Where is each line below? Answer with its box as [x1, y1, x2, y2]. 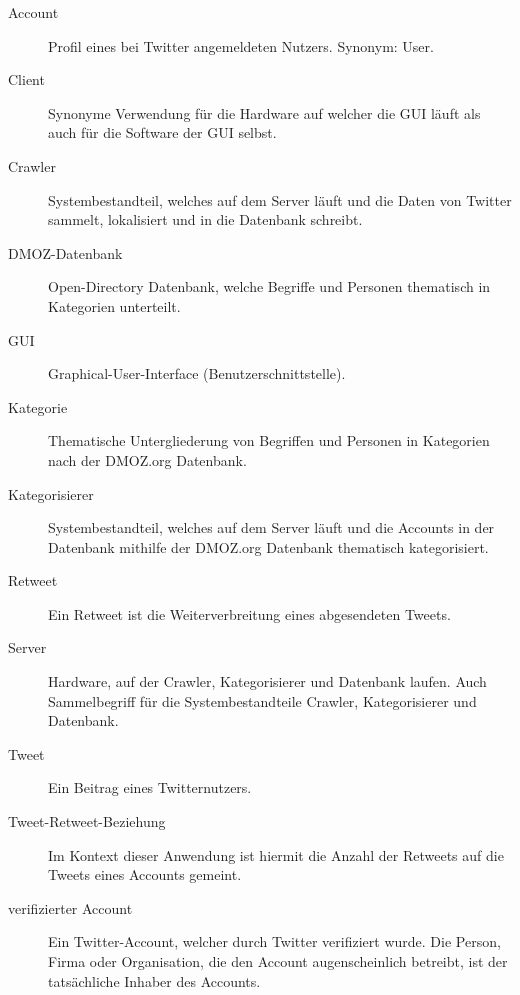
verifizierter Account [8, 897, 133, 918]
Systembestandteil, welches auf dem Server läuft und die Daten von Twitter [48, 189, 512, 210]
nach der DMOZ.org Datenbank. [48, 449, 247, 470]
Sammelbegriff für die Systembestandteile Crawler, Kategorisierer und [48, 690, 477, 711]
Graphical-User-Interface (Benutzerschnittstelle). [48, 363, 346, 384]
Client [8, 69, 45, 90]
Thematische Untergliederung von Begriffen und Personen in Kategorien [48, 430, 490, 451]
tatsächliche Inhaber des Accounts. [48, 970, 261, 991]
